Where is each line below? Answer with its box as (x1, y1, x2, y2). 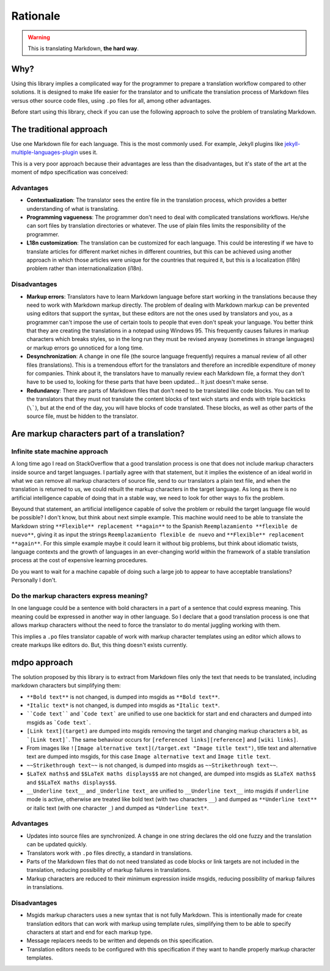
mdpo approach (11, 657, 73, 667)
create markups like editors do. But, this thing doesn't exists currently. (11, 641, 188, 648)
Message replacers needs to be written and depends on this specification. (26, 937, 214, 944)
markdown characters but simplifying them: (11, 682, 122, 689)
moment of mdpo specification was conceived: (11, 169, 128, 176)
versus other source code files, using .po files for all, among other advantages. (11, 97, 211, 104)
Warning (28, 34, 50, 41)
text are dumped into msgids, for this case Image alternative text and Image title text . (26, 753, 271, 760)
